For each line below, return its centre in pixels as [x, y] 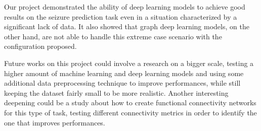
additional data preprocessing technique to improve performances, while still [122, 83]
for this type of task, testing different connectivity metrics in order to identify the [130, 112]
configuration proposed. [40, 46]
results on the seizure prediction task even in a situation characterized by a [121, 16]
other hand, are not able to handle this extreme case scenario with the [113, 36]
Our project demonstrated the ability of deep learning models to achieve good [125, 7]
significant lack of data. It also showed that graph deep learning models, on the [127, 26]
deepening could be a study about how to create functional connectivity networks [130, 103]
